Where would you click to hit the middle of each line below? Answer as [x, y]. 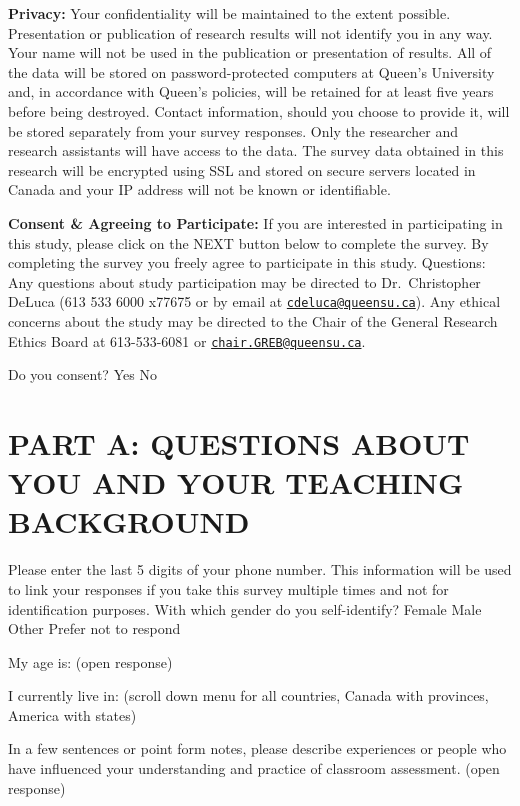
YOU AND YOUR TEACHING [236, 482]
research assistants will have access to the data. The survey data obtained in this [256, 150]
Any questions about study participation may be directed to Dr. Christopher [244, 281]
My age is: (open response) [90, 661]
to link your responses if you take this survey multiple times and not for [228, 588]
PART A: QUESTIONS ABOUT [239, 443]
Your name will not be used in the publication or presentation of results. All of [250, 52]
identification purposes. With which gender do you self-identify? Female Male [245, 608]
